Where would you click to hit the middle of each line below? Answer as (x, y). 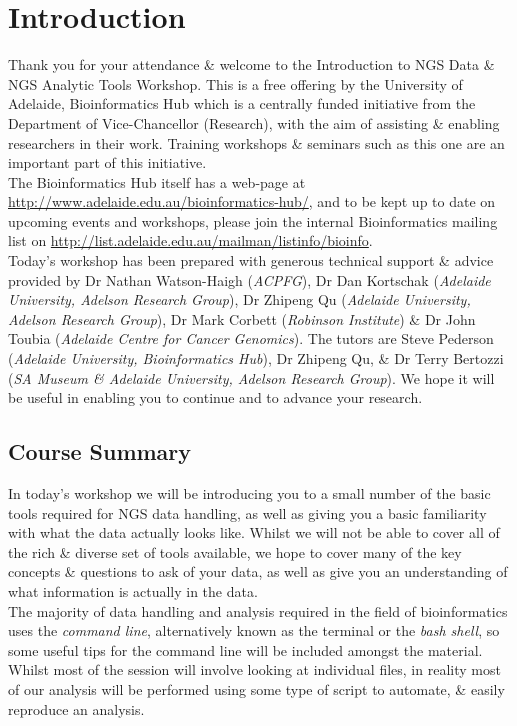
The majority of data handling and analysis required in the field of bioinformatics (258, 610)
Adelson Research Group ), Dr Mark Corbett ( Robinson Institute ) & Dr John (242, 318)
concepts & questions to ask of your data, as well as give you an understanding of (258, 571)
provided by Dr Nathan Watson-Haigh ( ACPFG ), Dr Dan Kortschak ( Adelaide (249, 279)
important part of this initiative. (107, 162)
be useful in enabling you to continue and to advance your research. (215, 397)
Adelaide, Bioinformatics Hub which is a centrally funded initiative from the (242, 103)
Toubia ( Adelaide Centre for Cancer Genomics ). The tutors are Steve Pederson (251, 338)
